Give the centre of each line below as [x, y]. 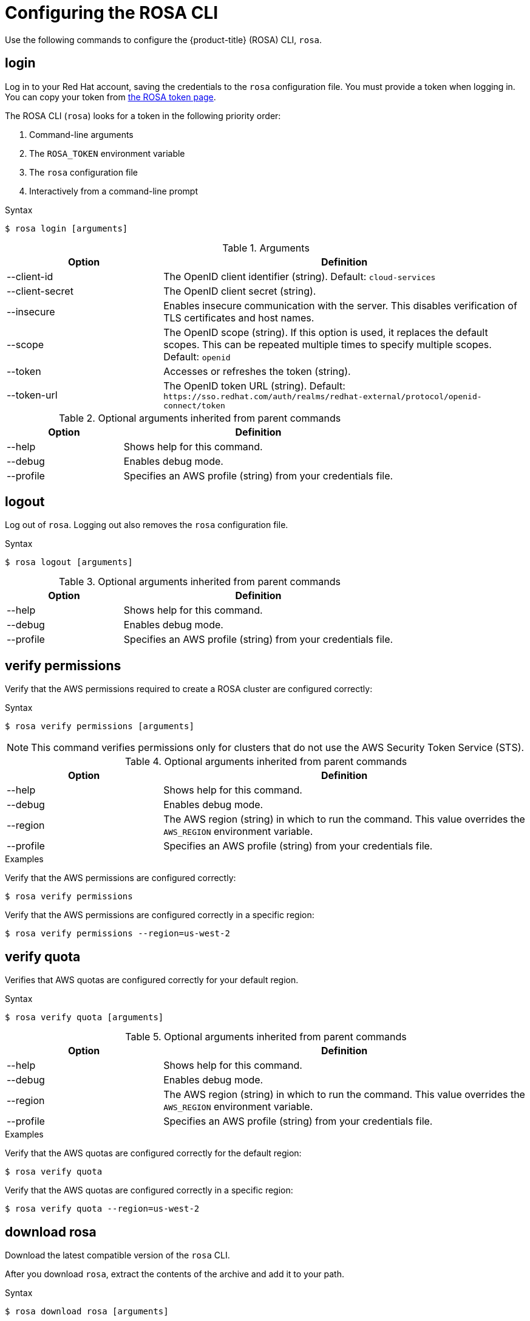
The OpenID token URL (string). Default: [254, 386]
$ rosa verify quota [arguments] [84, 1017]
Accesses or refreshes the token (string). [257, 371]
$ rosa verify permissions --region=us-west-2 [117, 934]
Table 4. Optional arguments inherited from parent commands [266, 762]
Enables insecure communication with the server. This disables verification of [340, 305]
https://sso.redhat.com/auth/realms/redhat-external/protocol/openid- [323, 396]
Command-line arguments [81, 134]
